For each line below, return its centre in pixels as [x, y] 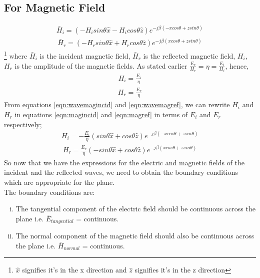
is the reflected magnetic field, [189, 55]
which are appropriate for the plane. [59, 182]
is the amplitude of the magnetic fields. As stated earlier [101, 65]
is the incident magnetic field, [85, 55]
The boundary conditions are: [49, 192]
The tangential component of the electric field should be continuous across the [135, 209]
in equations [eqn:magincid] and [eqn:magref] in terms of [101, 114]
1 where [16, 55]
